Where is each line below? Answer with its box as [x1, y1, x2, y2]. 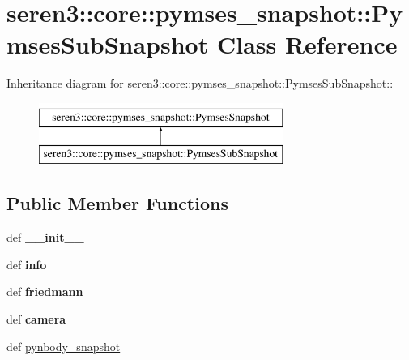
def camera [6, 311, 66, 328]
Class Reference [216, 28, 398, 61]
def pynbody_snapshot [6, 337, 121, 354]
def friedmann [6, 283, 83, 300]
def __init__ [6, 229, 84, 246]
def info [6, 255, 47, 272]
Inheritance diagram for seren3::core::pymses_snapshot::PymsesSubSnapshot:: [6, 75, 394, 92]
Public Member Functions [6, 191, 228, 216]
